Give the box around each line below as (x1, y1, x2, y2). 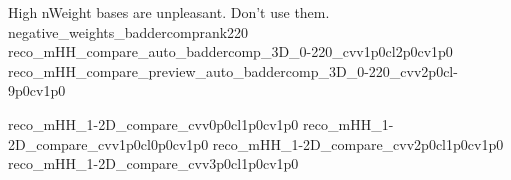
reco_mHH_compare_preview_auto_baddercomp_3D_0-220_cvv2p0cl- (8, 60, 458, 81)
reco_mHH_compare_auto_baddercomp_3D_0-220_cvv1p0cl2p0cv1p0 (8, 41, 453, 62)
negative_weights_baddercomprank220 (8, 21, 249, 42)
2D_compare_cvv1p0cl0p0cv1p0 (8, 133, 209, 154)
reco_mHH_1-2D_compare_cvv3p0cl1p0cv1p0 (8, 153, 299, 174)
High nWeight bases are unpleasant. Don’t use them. (8, 2, 330, 22)
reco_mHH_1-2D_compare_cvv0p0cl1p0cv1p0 (8, 113, 299, 134)
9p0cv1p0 (8, 80, 66, 101)
